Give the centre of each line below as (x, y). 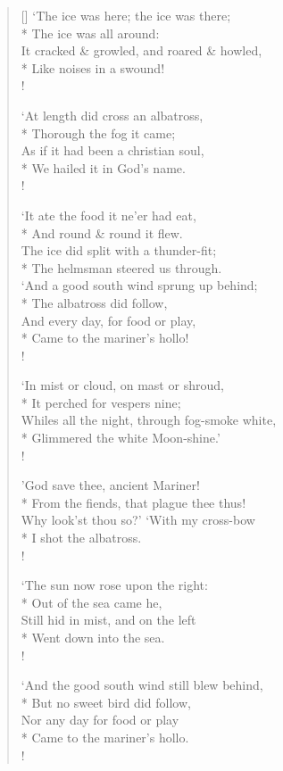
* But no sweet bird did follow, (106, 702)
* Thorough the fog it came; (98, 133)
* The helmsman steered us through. (121, 267)
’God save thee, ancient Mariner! (110, 485)
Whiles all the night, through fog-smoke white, (149, 420)
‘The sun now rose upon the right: (114, 585)
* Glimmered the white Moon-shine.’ (121, 438)
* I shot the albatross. (81, 538)
